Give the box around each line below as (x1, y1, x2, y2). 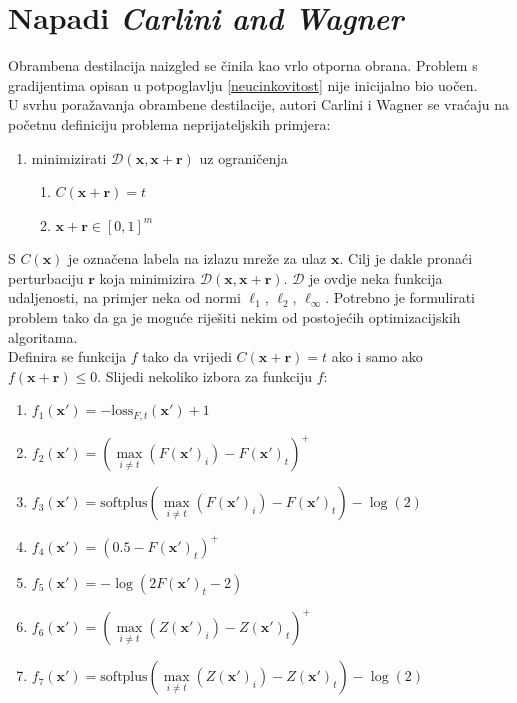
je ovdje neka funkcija (309, 267, 443, 288)
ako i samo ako (331, 346, 423, 367)
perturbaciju (8, 267, 84, 288)
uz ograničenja (199, 147, 288, 168)
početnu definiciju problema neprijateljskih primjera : (8, 113, 331, 134)
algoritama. (8, 326, 78, 347)
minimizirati (31, 147, 107, 168)
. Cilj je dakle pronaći (339, 248, 473, 269)
